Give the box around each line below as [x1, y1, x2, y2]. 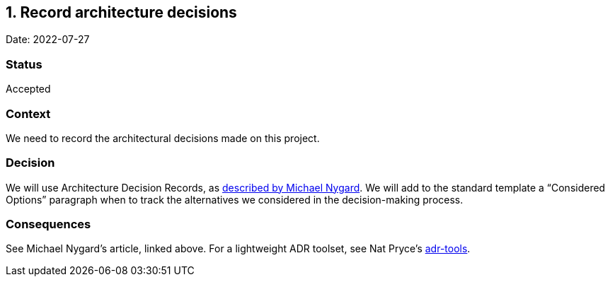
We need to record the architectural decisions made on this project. [6, 131, 320, 144]
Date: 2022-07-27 [6, 33, 90, 46]
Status [6, 57, 42, 71]
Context [6, 106, 51, 121]
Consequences [6, 217, 91, 232]
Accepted [6, 83, 51, 95]
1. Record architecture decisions [6, 4, 237, 21]
